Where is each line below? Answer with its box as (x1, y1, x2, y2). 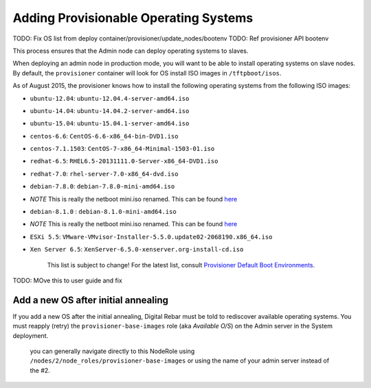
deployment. (12, 331, 48, 339)
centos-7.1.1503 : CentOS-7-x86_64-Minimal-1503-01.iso (30, 145, 215, 153)
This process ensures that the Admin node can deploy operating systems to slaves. (12, 47, 249, 55)
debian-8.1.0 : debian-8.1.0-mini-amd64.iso (30, 208, 177, 216)
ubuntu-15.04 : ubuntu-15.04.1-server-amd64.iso (30, 119, 190, 128)
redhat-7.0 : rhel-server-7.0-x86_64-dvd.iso (30, 169, 179, 178)
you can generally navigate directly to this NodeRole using (30, 347, 195, 356)
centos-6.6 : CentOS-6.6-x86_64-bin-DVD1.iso (30, 132, 179, 140)
